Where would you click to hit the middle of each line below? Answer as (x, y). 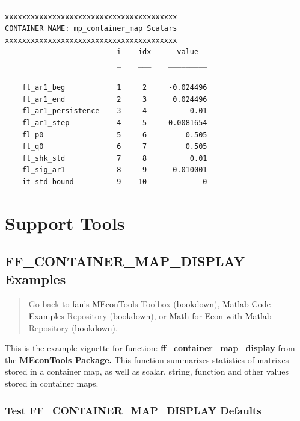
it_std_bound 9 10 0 (115, 182)
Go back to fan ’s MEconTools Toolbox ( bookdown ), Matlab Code (150, 304)
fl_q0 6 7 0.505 (115, 147)
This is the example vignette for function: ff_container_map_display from (150, 348)
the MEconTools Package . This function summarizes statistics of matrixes (147, 359)
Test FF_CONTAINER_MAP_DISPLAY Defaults (133, 410)
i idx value (158, 52)
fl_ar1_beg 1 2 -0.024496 (115, 88)
